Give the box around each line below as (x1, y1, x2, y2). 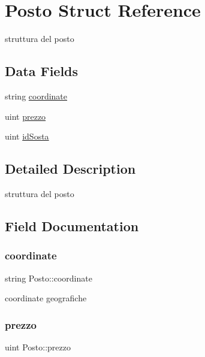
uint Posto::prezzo (5, 340, 71, 353)
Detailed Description (5, 159, 136, 178)
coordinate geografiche (5, 292, 87, 304)
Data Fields (5, 62, 79, 80)
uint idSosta (5, 130, 49, 143)
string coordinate (5, 89, 68, 102)
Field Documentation (5, 216, 139, 235)
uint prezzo (5, 110, 46, 122)
